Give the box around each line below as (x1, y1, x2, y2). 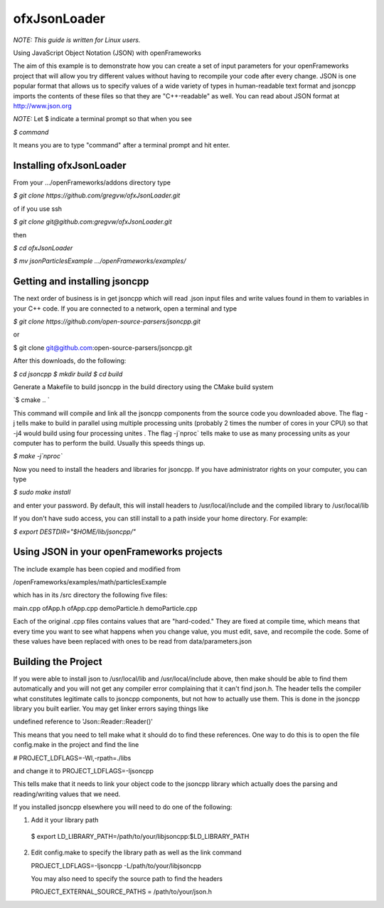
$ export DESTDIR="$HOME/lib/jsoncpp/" (13, 527, 137, 536)
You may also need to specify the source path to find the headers (31, 875, 223, 883)
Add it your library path (31, 816, 99, 825)
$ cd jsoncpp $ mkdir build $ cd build (13, 369, 123, 378)
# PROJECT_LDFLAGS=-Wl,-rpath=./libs (13, 753, 132, 762)
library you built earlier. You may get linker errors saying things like (13, 704, 209, 713)
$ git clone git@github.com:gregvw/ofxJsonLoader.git (13, 217, 172, 226)
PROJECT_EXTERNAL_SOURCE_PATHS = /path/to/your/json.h (31, 887, 213, 896)
